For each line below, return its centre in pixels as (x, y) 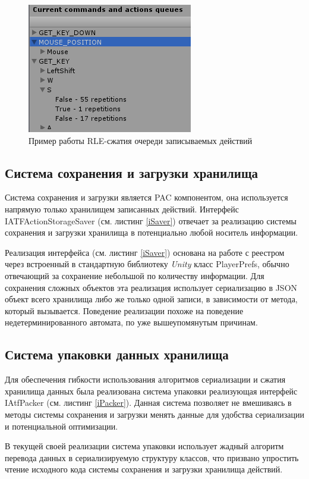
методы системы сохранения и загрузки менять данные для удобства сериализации (154, 414)
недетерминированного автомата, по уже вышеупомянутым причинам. (131, 322)
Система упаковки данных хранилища (117, 354)
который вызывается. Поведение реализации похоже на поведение (124, 310)
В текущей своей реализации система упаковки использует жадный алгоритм (144, 446)
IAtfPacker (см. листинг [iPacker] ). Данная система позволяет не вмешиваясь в (148, 403)
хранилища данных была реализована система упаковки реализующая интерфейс (151, 391)
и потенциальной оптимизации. (62, 426)
